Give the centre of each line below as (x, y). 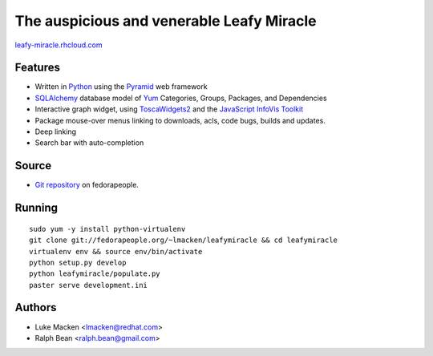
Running (36, 208)
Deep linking (55, 131)
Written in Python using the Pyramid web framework (121, 87)
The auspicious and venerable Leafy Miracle (166, 21)
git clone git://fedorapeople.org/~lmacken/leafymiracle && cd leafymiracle (184, 240)
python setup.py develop (78, 262)
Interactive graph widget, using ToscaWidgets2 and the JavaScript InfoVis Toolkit (169, 109)
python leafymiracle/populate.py (95, 274)
